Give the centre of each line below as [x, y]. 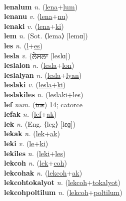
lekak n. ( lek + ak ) [32, 133]
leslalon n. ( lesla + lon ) [39, 65]
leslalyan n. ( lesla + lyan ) [43, 75]
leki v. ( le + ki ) [26, 143]
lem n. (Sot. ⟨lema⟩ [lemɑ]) [46, 36]
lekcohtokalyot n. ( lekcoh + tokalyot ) [62, 182]
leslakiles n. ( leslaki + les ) [44, 94]
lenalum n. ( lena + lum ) [41, 6]
